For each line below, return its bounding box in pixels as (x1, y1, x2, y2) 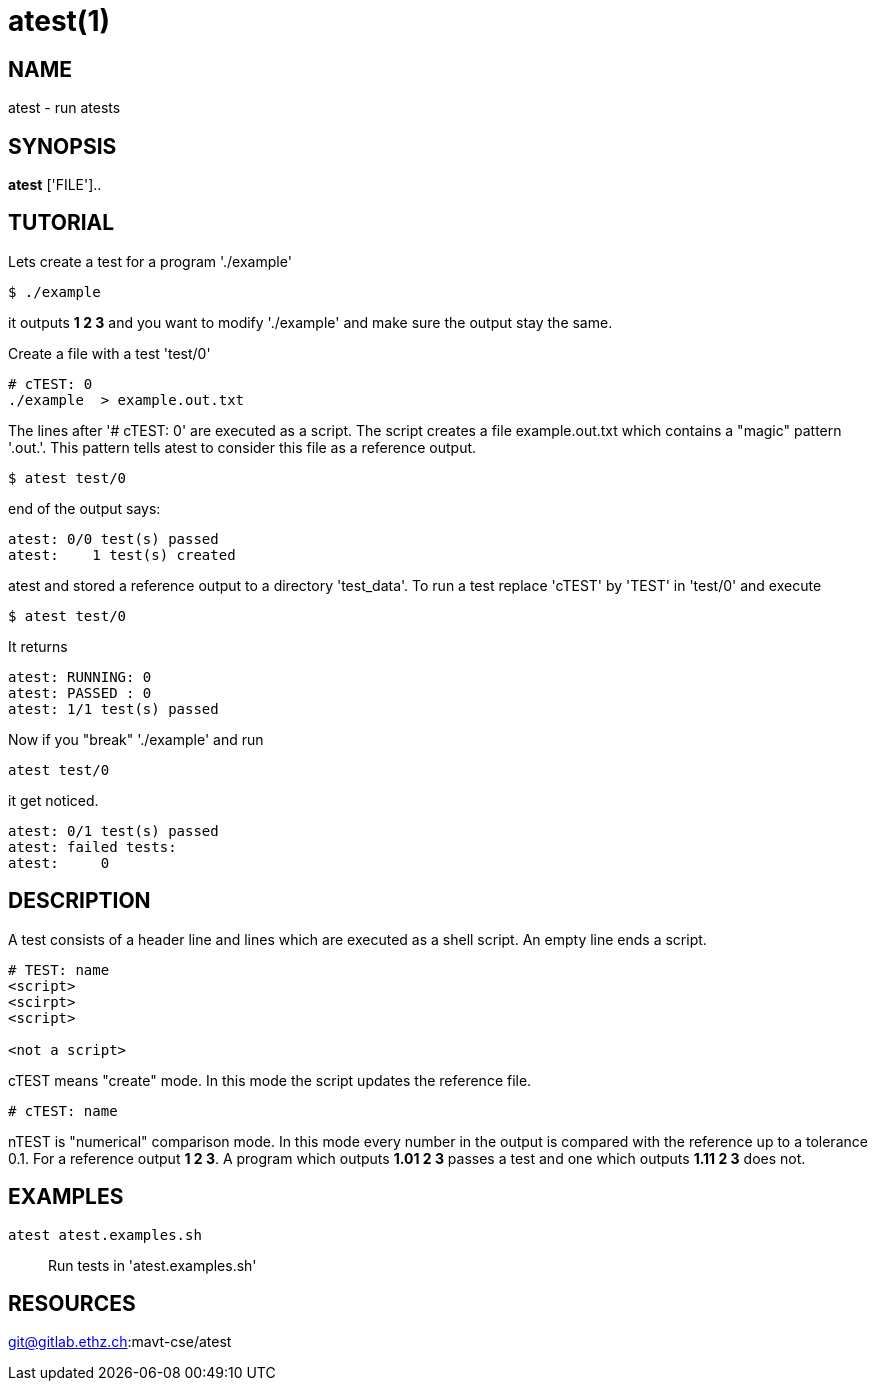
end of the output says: (8, 499, 161, 517)
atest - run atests (8, 99, 121, 117)
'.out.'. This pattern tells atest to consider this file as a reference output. (8, 438, 477, 456)
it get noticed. (8, 791, 99, 809)
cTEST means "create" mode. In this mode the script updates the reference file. (8, 1071, 532, 1089)
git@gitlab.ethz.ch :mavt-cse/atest (8, 1333, 232, 1351)
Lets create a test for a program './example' (8, 252, 292, 270)
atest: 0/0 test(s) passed (8, 530, 219, 547)
